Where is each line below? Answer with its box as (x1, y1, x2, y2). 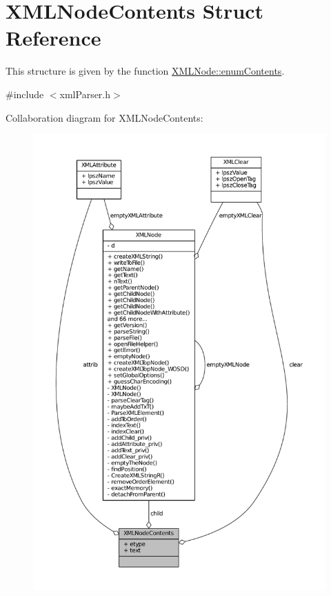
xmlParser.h (59, 86, 111, 101)
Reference (6, 24, 101, 52)
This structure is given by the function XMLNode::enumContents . (6, 64, 285, 78)
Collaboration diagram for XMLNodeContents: (6, 110, 203, 124)
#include (6, 86, 44, 101)
